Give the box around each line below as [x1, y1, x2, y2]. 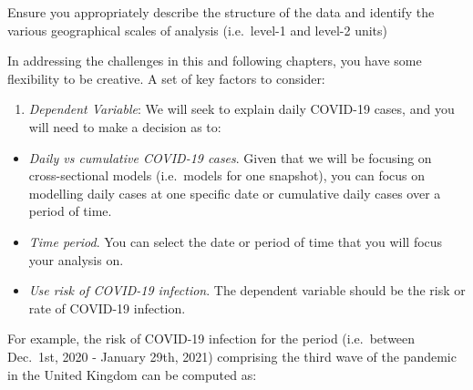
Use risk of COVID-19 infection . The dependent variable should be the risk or [28, 281, 466, 300]
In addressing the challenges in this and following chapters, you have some [7, 51, 422, 70]
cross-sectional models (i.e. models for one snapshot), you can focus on [28, 166, 426, 185]
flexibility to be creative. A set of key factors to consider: [7, 68, 325, 87]
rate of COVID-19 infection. [28, 298, 186, 317]
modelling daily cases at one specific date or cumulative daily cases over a [28, 183, 441, 202]
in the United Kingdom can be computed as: [7, 364, 257, 384]
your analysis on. [28, 250, 124, 269]
